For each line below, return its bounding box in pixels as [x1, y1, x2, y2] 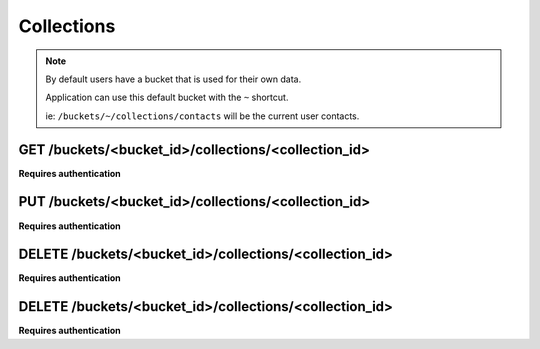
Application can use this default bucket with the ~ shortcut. [45, 91, 289, 104]
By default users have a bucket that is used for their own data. [45, 73, 302, 85]
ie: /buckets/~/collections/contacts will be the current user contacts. [45, 110, 360, 122]
